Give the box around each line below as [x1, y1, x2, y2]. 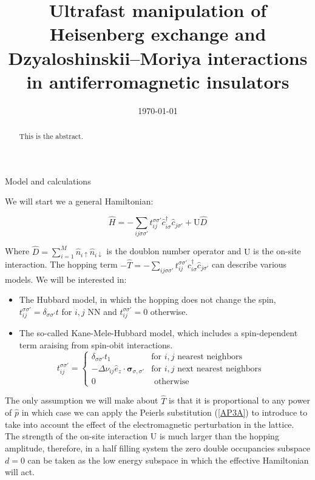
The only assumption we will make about [5, 394, 158, 407]
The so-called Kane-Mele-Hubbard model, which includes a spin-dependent [19, 326, 298, 339]
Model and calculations [5, 174, 91, 187]
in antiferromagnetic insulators [26, 69, 290, 93]
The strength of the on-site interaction [5, 430, 148, 442]
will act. [5, 465, 35, 478]
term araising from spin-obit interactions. [19, 339, 173, 351]
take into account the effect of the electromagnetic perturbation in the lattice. [5, 417, 294, 430]
